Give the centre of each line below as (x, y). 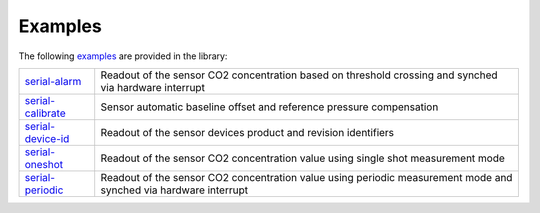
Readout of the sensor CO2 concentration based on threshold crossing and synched (299, 75)
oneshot (44, 164)
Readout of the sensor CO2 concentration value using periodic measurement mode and (306, 177)
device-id (47, 138)
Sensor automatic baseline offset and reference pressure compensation (269, 107)
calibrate (45, 113)
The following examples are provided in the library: (123, 56)
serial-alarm (53, 81)
